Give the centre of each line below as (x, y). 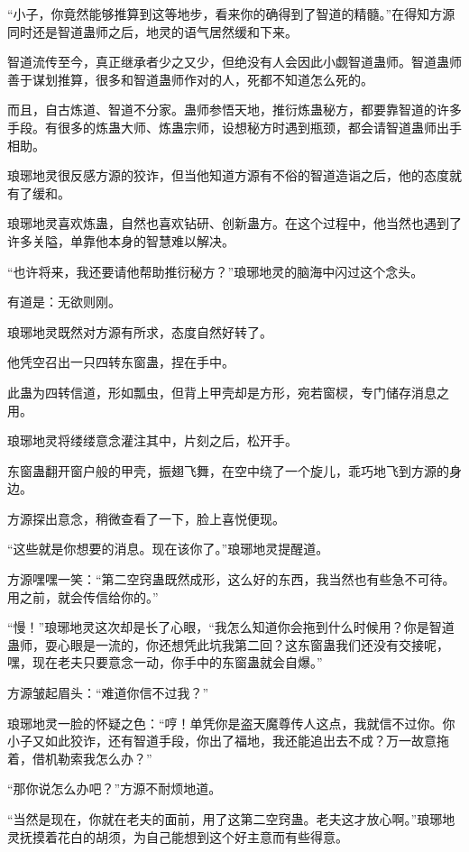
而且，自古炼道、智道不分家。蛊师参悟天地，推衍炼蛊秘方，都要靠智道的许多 (234, 110)
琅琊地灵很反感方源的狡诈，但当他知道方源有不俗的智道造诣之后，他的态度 (228, 175)
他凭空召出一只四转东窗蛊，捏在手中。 (121, 362)
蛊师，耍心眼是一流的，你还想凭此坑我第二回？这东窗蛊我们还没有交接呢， (228, 644)
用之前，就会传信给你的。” (83, 596)
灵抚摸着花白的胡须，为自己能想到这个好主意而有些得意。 (178, 836)
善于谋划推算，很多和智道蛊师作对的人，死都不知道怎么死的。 (190, 79)
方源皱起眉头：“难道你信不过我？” (108, 693)
